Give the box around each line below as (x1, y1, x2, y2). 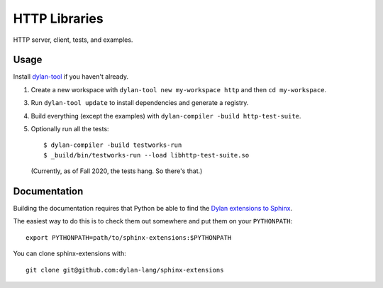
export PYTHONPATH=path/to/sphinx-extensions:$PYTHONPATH (26, 233, 232, 241)
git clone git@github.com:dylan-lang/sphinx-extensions (26, 266, 224, 274)
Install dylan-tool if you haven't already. (13, 72, 129, 81)
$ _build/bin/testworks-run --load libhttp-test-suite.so (43, 151, 250, 159)
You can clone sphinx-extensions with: (13, 249, 127, 258)
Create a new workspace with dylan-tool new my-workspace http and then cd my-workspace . (30, 85, 326, 94)
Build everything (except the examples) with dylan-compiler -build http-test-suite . (30, 111, 301, 120)
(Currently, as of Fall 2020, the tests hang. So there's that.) (30, 167, 203, 175)
